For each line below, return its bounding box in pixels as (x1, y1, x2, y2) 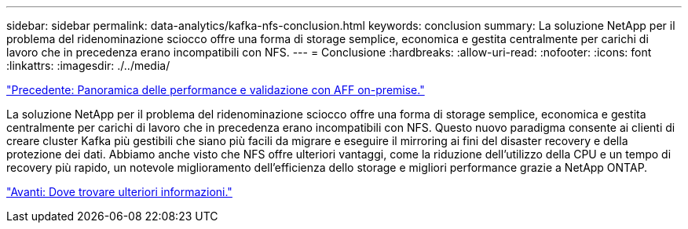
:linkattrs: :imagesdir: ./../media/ (6, 59, 170, 72)
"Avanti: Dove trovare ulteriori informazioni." (6, 185, 232, 198)
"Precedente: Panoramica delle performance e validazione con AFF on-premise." (6, 83, 425, 96)
